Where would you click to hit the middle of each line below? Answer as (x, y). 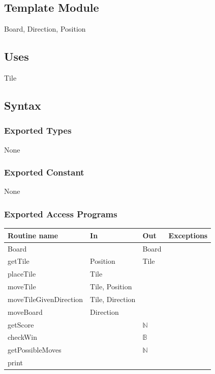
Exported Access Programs (61, 214)
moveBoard (25, 311)
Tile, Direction (113, 299)
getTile (19, 261)
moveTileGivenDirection (45, 299)
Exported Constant (44, 172)
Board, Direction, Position (45, 29)
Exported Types (38, 130)
